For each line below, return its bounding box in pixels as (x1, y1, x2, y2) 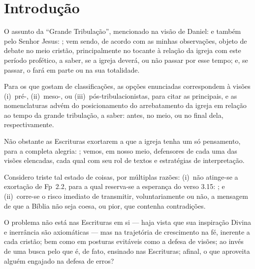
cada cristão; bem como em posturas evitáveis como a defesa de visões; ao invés (4, 236, 244, 246)
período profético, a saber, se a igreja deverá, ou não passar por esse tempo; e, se (4, 54, 248, 65)
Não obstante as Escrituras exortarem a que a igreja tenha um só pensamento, (4, 136, 241, 146)
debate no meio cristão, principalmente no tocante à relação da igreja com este (4, 45, 241, 55)
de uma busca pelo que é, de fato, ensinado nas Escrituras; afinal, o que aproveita (4, 246, 250, 256)
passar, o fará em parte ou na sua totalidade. (4, 64, 140, 75)
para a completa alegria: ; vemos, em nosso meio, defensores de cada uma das (4, 145, 237, 156)
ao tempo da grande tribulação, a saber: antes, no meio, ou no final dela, (4, 109, 223, 120)
